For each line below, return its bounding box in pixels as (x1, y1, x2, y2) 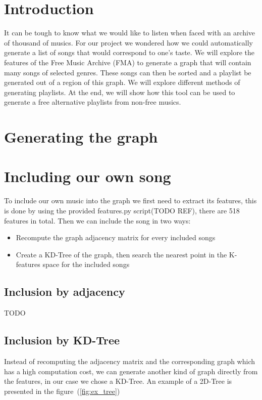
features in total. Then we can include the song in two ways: (4, 215, 191, 226)
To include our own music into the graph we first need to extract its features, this (4, 195, 257, 206)
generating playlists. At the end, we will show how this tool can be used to (4, 86, 235, 97)
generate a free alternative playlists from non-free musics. (4, 97, 181, 107)
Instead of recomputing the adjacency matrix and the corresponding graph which (4, 355, 255, 366)
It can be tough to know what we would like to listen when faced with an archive (4, 27, 255, 38)
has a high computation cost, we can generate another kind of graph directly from (4, 366, 258, 376)
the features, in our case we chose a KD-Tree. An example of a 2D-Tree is (4, 376, 232, 386)
